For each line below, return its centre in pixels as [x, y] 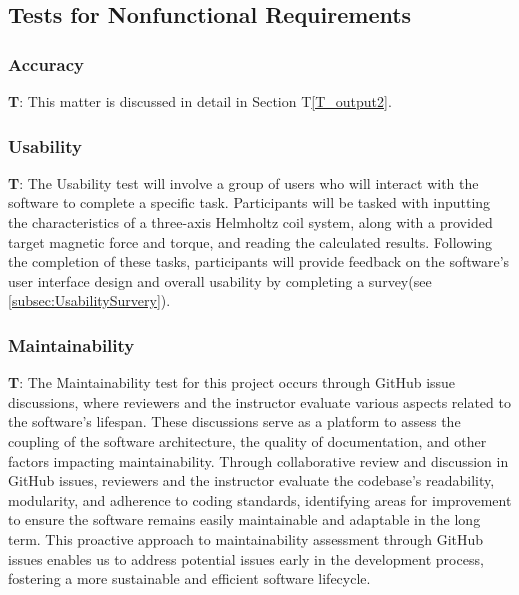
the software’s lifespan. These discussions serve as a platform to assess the [234, 421]
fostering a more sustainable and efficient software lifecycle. [189, 578]
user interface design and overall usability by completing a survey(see [220, 280]
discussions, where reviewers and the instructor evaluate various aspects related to [259, 401]
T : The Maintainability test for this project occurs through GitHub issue [232, 382]
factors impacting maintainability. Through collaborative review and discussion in [258, 460]
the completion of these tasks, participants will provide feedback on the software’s [259, 261]
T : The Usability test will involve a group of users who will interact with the [243, 182]
